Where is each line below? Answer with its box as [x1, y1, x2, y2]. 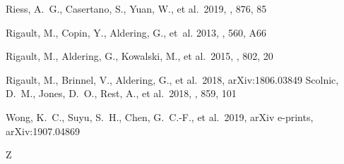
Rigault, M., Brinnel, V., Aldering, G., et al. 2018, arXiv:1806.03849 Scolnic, [6, 72, 339, 87]
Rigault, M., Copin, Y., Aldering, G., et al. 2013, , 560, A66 [6, 25, 267, 39]
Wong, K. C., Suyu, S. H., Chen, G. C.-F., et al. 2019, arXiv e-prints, [6, 109, 314, 124]
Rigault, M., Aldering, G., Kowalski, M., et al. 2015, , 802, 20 [6, 49, 273, 63]
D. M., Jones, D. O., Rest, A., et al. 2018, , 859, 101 [6, 86, 237, 101]
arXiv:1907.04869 [6, 123, 81, 138]
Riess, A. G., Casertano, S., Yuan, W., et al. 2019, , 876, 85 [6, 1, 267, 15]
